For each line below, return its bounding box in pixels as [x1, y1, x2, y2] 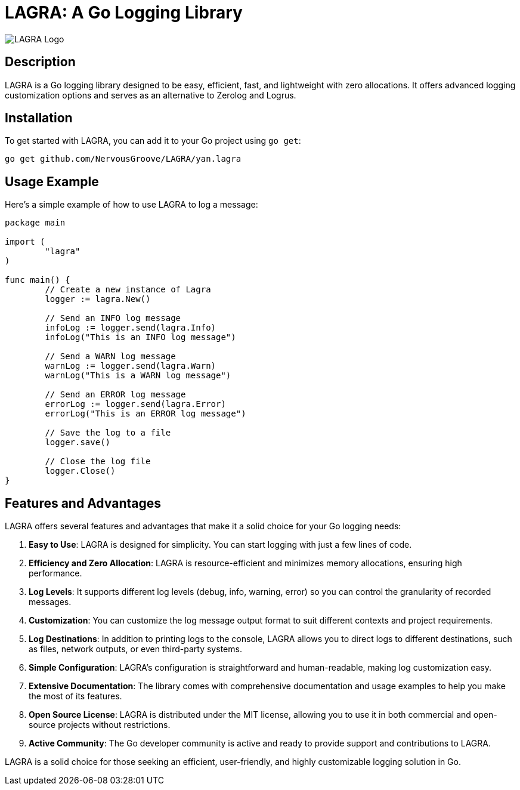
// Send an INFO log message [45, 313, 181, 323]
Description [5, 54, 76, 70]
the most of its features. [29, 691, 122, 702]
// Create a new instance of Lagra [45, 285, 211, 295]
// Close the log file [45, 456, 151, 467]
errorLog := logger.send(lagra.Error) [45, 399, 226, 409]
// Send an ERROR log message [45, 390, 186, 400]
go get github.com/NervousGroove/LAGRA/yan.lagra [5, 154, 242, 164]
